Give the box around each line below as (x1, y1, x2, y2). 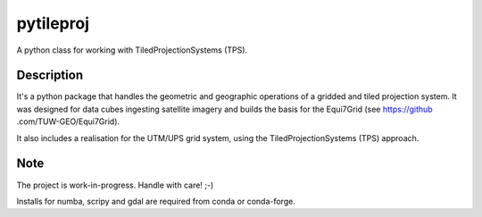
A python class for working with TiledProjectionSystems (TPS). (16, 45, 248, 55)
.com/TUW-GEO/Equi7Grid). (16, 116, 120, 127)
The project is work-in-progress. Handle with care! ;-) (16, 179, 214, 190)
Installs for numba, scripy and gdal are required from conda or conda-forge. (16, 196, 296, 206)
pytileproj (16, 13, 89, 33)
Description (16, 68, 84, 83)
